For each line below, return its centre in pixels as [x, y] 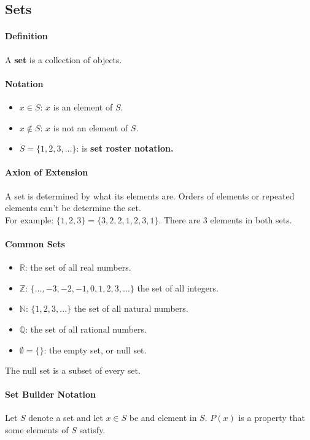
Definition [26, 36]
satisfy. [92, 430]
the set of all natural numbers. [131, 308]
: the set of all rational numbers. [86, 329]
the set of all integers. [178, 288]
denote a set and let [66, 418]
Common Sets [35, 243]
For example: [29, 219]
